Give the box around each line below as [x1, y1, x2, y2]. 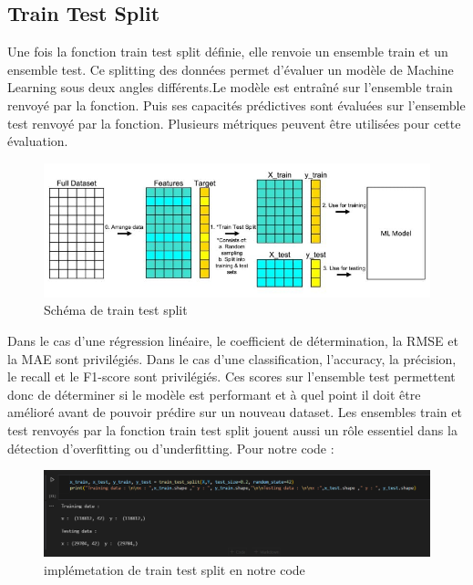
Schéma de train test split [44, 300, 188, 319]
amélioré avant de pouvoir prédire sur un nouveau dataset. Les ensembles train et [7, 402, 462, 422]
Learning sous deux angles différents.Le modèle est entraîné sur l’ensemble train [7, 78, 453, 97]
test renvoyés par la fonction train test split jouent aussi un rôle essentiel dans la [7, 421, 458, 439]
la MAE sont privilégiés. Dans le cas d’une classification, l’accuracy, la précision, [7, 349, 457, 368]
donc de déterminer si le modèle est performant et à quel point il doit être [7, 384, 421, 403]
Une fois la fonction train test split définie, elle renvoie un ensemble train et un [7, 42, 448, 61]
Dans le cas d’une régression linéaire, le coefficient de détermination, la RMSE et [7, 331, 458, 350]
